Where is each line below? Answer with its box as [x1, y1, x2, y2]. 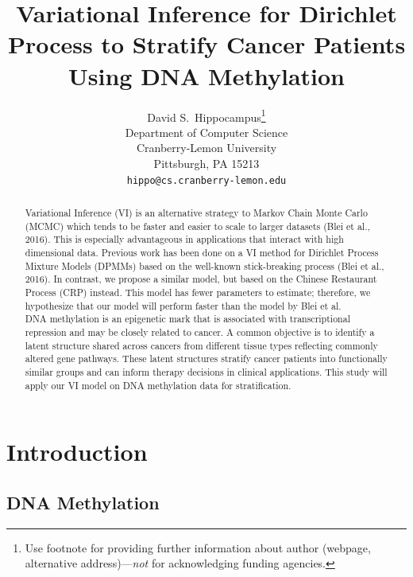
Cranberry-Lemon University [136, 139, 277, 156]
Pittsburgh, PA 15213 [153, 154, 260, 171]
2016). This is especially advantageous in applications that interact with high [25, 232, 344, 246]
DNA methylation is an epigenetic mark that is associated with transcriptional [25, 312, 350, 326]
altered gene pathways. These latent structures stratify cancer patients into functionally [25, 352, 388, 365]
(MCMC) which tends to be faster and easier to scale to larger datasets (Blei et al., [25, 219, 370, 232]
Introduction [6, 435, 148, 468]
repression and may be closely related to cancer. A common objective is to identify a [25, 325, 375, 338]
